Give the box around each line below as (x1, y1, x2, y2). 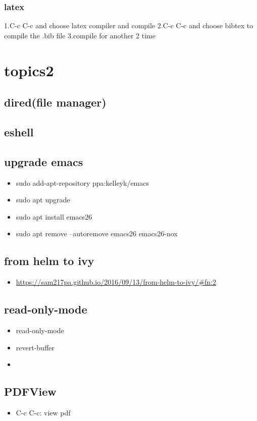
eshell (4, 124, 34, 139)
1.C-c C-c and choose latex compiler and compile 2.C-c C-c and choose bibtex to (4, 20, 253, 31)
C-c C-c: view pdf (16, 407, 71, 417)
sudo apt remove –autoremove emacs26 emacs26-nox (16, 228, 178, 239)
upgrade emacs (4, 153, 83, 169)
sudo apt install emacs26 (16, 211, 92, 222)
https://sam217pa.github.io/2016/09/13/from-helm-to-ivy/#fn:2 (16, 277, 216, 287)
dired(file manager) (4, 94, 107, 110)
